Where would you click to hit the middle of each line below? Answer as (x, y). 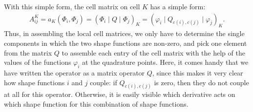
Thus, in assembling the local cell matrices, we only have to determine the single (124, 33)
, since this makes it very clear (198, 73)
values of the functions (38, 62)
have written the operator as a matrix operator (74, 73)
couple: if (104, 82)
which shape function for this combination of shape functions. (96, 104)
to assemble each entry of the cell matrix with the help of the (153, 52)
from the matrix (28, 52)
